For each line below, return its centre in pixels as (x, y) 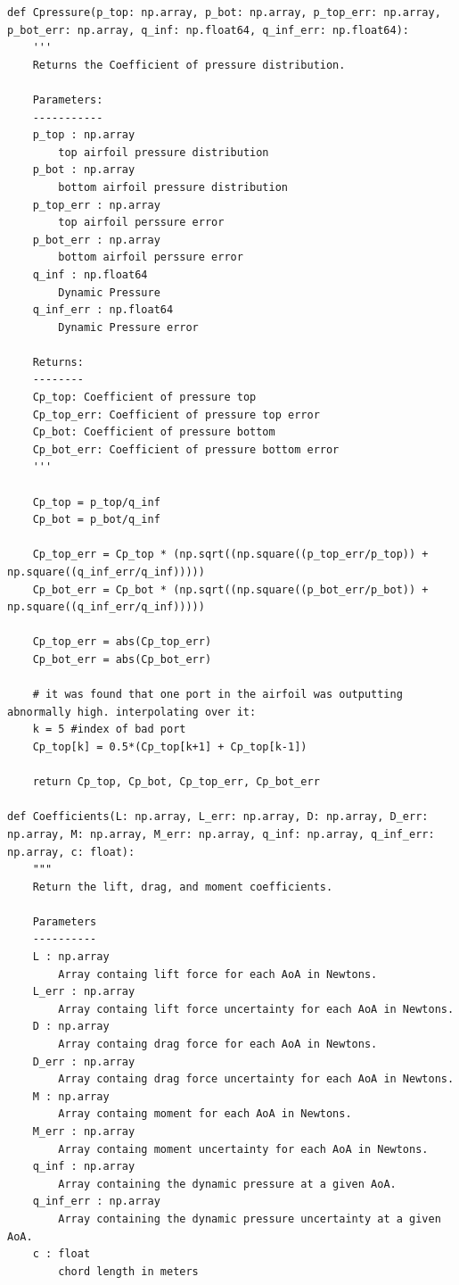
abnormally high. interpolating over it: (132, 712)
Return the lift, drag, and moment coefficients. (183, 887)
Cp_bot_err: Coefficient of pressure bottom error (186, 449)
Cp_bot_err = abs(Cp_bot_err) (122, 659)
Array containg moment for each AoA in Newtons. (205, 1114)
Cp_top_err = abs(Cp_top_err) (122, 642)
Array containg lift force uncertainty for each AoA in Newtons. (256, 1009)
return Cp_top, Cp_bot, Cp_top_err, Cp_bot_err (176, 782)
